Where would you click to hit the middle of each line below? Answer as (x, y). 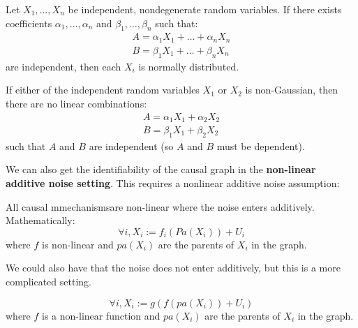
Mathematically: (40, 220)
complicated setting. (49, 281)
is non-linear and (78, 244)
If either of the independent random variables (103, 90)
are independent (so (131, 146)
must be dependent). (261, 146)
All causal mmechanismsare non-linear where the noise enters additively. (160, 206)
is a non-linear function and (101, 315)
